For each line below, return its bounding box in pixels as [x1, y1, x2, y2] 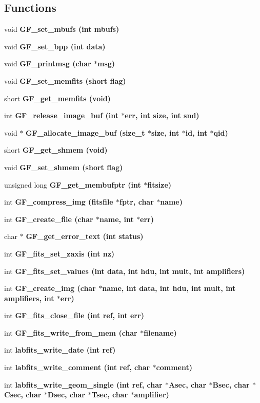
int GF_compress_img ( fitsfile [4, 196, 113, 207]
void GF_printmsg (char [4, 58, 91, 69]
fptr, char [119, 196, 154, 207]
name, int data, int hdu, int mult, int [102, 283, 236, 294]
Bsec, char [212, 379, 250, 390]
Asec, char [169, 379, 207, 390]
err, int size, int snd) [125, 110, 199, 121]
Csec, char [4, 389, 42, 400]
